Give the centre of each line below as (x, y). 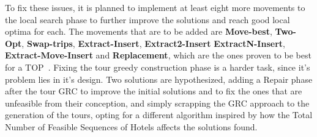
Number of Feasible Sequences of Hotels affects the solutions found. (131, 126)
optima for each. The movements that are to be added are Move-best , (139, 31)
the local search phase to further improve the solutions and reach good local (147, 19)
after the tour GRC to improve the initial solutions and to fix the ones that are (154, 91)
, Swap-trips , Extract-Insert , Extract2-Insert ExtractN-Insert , (153, 43)
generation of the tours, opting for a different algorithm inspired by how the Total (159, 115)
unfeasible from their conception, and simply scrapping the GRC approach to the (157, 103)
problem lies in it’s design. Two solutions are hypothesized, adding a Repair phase (159, 79)
